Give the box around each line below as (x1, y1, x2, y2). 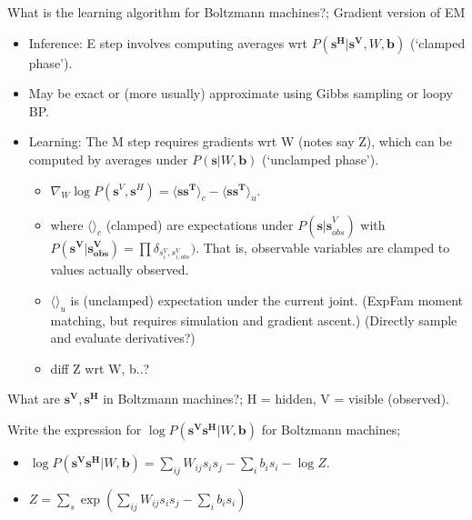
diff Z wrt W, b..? (50, 358, 150, 377)
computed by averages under (28, 149, 188, 168)
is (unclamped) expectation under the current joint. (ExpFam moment (70, 290, 464, 309)
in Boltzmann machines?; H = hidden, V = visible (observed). (103, 389, 449, 408)
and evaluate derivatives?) (50, 328, 196, 347)
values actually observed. (50, 260, 189, 279)
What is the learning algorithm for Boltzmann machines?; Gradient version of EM (7, 3, 466, 21)
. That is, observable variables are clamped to (196, 237, 450, 256)
